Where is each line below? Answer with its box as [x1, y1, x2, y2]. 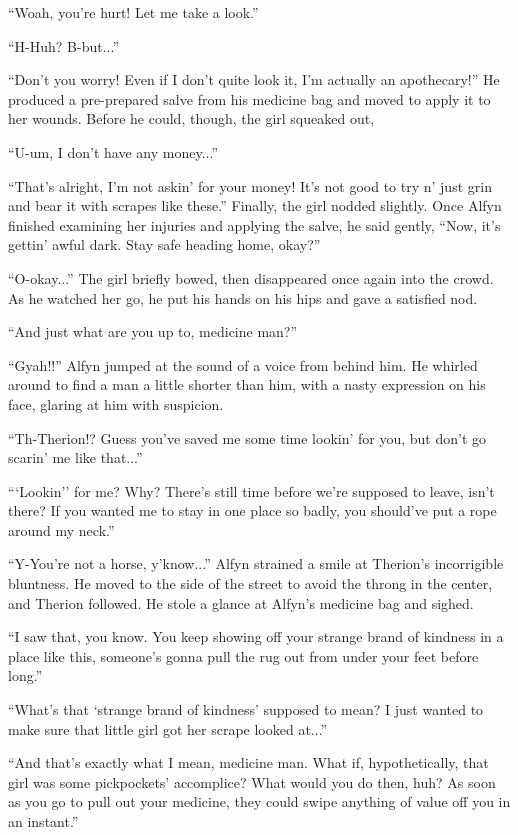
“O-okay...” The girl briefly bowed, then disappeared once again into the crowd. [8, 267, 494, 288]
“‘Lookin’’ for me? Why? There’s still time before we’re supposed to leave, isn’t [8, 480, 495, 501]
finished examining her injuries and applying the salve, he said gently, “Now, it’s [8, 214, 501, 235]
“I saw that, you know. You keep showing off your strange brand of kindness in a [8, 626, 504, 647]
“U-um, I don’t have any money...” [8, 141, 218, 162]
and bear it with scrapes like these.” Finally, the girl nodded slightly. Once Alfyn [8, 195, 502, 216]
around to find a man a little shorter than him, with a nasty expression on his [8, 374, 486, 395]
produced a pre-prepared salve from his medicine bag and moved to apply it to [8, 88, 491, 109]
